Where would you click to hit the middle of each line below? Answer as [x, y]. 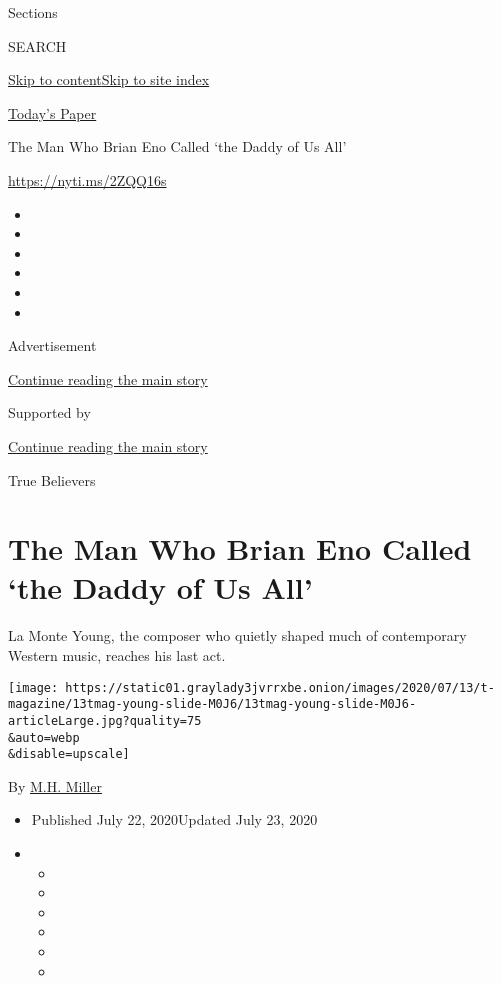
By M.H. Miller [55, 785]
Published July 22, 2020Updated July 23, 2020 [174, 819]
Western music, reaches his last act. [117, 655]
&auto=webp [44, 737]
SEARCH [37, 45]
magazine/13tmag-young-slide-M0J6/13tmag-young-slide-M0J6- [212, 704]
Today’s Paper [52, 112]
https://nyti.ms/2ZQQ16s [87, 179]
